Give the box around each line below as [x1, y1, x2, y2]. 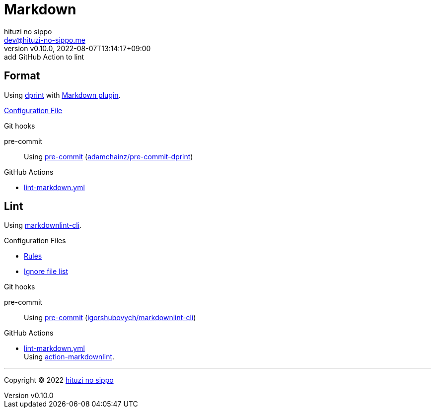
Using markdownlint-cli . [4, 221, 82, 230]
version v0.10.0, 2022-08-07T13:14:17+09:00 [4, 44, 151, 53]
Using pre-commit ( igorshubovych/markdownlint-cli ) [24, 313, 196, 322]
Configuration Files [4, 236, 66, 245]
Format [4, 69, 40, 82]
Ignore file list [24, 267, 68, 276]
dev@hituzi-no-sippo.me [4, 35, 85, 44]
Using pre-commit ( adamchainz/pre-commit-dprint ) [24, 152, 193, 161]
